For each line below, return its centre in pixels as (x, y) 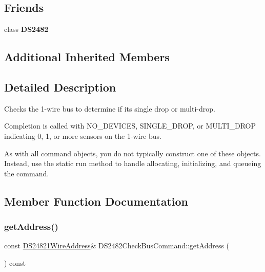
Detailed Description (60, 87)
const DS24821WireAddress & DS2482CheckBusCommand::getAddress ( (117, 246)
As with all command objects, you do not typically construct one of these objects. (132, 153)
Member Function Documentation (96, 201)
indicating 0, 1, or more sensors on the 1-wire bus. (83, 135)
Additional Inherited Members (87, 57)
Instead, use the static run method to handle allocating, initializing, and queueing (133, 163)
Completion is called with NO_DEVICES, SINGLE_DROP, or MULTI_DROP (130, 126)
